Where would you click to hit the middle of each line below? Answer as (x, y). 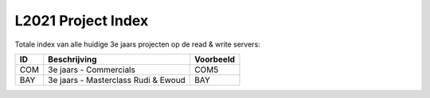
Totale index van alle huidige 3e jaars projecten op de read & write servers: (137, 44)
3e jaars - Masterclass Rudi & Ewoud (117, 80)
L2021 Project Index (82, 21)
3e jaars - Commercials (92, 70)
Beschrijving (72, 59)
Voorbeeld (214, 59)
